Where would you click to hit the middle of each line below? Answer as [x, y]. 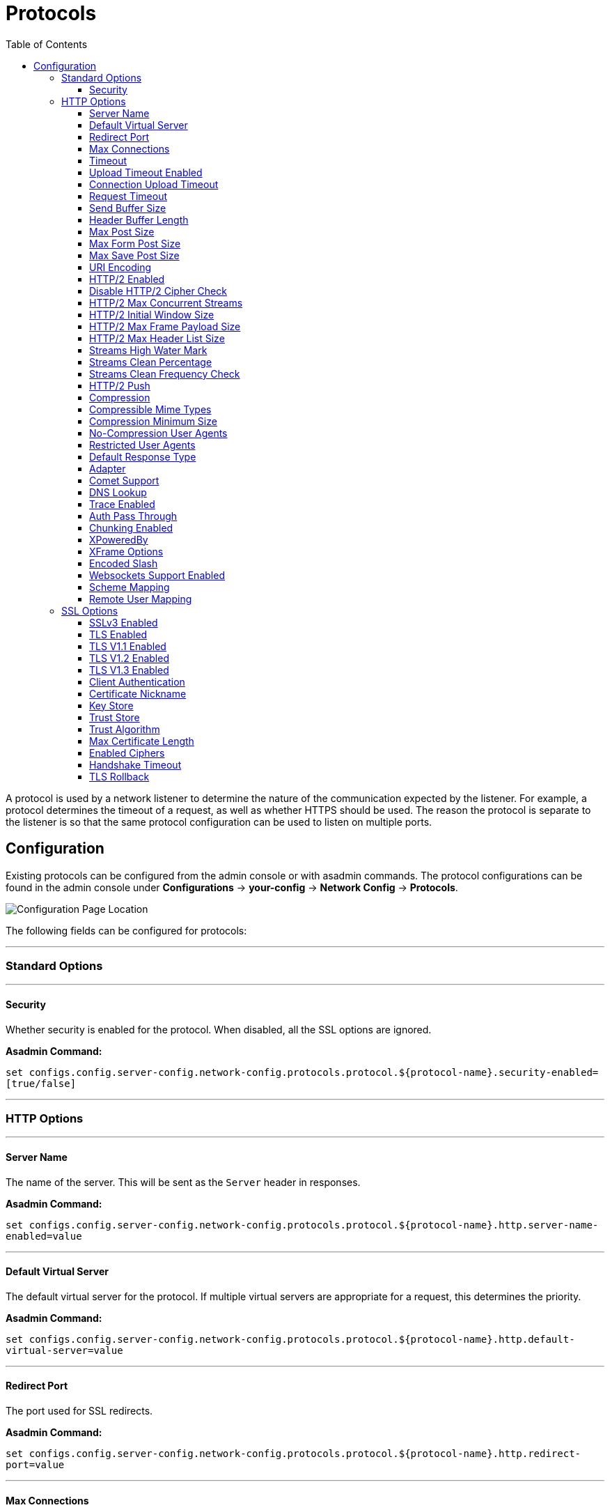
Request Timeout [128, 196]
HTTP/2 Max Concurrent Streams [166, 302]
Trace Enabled [122, 504]
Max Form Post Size [135, 243]
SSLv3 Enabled [124, 622]
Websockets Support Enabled [157, 575]
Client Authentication [137, 681]
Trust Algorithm [125, 729]
